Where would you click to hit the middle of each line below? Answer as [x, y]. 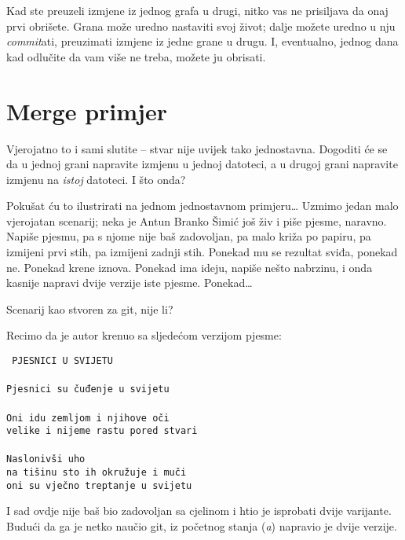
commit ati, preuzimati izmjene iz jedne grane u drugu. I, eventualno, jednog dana [202, 41]
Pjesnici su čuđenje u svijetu [88, 389]
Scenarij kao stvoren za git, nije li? [90, 309]
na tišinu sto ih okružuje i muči [97, 473]
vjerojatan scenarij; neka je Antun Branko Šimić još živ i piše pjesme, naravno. [197, 220]
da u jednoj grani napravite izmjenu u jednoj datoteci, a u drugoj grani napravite [202, 164]
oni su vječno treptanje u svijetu [99, 485]
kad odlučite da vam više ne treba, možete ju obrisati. [136, 56]
